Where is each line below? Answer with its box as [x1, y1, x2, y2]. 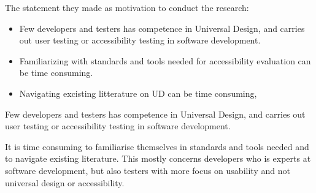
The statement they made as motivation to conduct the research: [5, 1, 249, 13]
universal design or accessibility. [5, 176, 125, 189]
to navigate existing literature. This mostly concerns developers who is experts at [5, 152, 311, 165]
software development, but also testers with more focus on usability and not [5, 164, 290, 176]
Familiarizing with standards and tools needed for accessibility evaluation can [19, 54, 311, 67]
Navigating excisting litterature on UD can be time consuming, [19, 86, 257, 99]
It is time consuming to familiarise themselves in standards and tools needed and [5, 140, 309, 153]
